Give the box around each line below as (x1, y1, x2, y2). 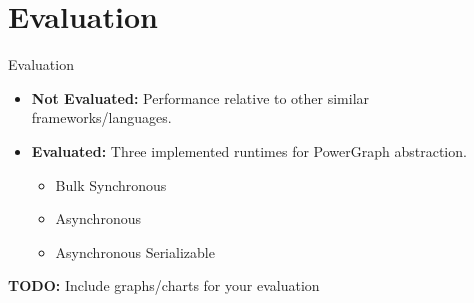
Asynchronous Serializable (55, 241, 215, 262)
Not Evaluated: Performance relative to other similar (31, 87, 370, 108)
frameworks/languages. (31, 107, 172, 128)
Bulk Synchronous (55, 174, 167, 195)
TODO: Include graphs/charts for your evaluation (8, 275, 320, 296)
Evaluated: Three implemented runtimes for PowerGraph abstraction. (31, 140, 467, 161)
